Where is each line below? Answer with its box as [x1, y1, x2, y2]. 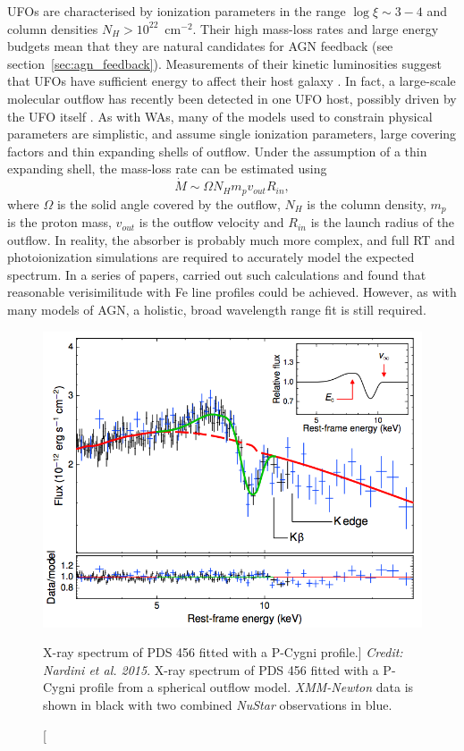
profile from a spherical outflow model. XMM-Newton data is [79, 678, 414, 696]
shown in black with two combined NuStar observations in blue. [43, 696, 392, 714]
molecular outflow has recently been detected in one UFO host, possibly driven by [7, 89, 457, 107]
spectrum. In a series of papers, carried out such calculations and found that [7, 265, 426, 283]
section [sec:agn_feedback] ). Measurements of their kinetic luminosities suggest [7, 54, 443, 72]
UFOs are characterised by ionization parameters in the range [7, 2, 346, 20]
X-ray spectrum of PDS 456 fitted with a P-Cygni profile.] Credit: [43, 643, 403, 662]
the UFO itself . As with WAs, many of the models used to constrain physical [7, 106, 433, 125]
